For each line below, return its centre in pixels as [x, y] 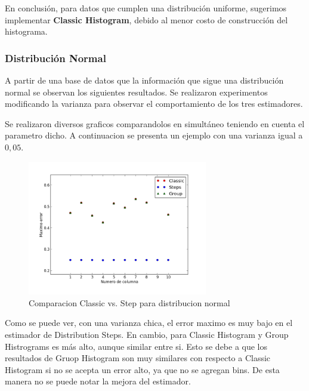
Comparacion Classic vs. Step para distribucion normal [129, 302]
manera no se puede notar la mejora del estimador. [98, 381]
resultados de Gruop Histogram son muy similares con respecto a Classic [138, 358]
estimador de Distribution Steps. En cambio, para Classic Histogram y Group [147, 334]
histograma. [26, 31]
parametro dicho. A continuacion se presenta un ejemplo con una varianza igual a [154, 135]
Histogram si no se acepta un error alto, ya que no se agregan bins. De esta [142, 369]
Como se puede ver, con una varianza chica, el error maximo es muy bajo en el [149, 323]
